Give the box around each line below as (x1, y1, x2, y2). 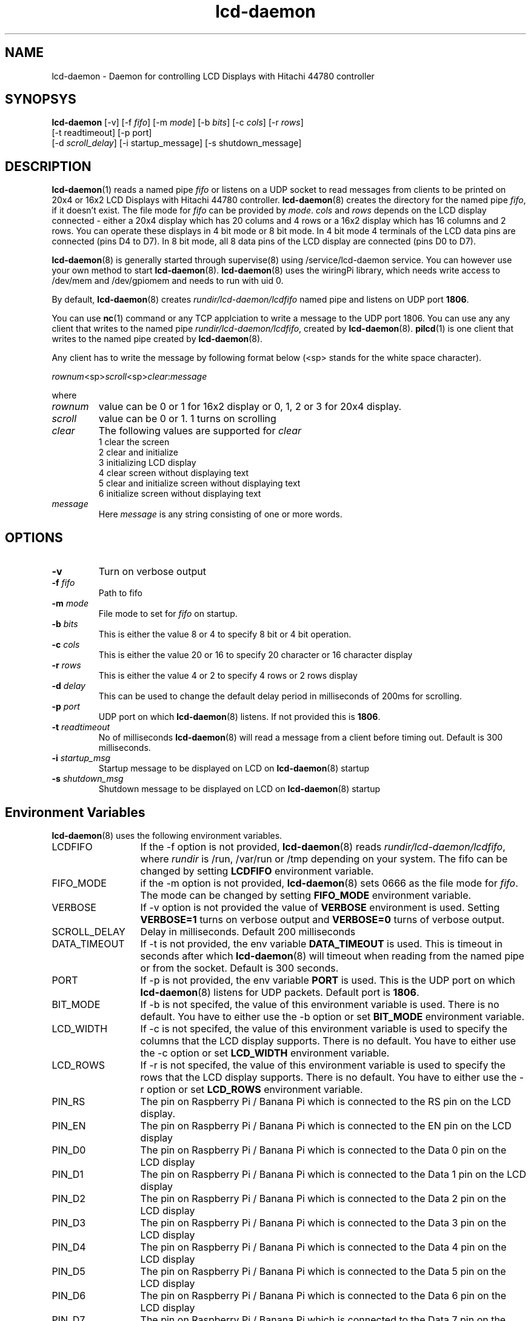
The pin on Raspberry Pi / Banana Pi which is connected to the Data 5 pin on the (140, 1265, 506, 1277)
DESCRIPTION (5, 158, 92, 174)
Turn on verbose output (98, 565, 206, 578)
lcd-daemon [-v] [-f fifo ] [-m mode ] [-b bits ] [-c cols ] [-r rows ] (52, 117, 304, 128)
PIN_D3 (52, 1216, 86, 1229)
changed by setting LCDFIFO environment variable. (140, 864, 374, 877)
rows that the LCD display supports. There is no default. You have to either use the (140, 1071, 517, 1083)
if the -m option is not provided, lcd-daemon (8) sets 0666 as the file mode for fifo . (140, 876, 518, 889)
